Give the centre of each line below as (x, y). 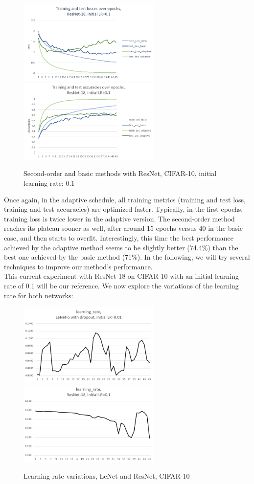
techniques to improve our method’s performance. (78, 266)
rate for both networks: (39, 295)
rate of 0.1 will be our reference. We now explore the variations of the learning (121, 286)
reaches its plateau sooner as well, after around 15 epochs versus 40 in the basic (124, 228)
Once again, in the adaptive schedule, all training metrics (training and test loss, (125, 199)
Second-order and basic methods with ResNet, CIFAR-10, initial (120, 173)
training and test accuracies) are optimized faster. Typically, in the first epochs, (124, 209)
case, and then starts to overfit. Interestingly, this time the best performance (119, 238)
